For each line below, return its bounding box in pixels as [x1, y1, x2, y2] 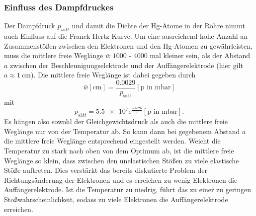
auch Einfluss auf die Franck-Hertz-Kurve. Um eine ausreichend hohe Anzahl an [4, 31, 248, 41]
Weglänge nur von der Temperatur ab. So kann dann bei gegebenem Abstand [4, 126, 240, 136]
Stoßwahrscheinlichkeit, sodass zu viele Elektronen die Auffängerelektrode [4, 194, 228, 204]
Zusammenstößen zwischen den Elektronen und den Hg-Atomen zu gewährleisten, [4, 40, 253, 51]
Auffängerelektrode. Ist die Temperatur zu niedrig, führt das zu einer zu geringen [4, 184, 252, 195]
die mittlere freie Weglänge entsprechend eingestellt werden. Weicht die [4, 136, 221, 146]
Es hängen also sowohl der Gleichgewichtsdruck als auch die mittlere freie [4, 116, 228, 127]
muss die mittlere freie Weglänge [4, 50, 103, 61]
